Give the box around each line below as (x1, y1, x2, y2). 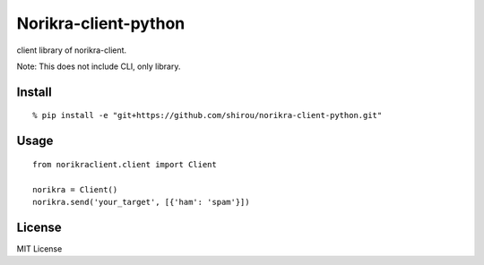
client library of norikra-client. (16, 45, 127, 56)
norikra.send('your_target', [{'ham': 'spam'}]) (32, 197, 250, 207)
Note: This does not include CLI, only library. (16, 61, 181, 72)
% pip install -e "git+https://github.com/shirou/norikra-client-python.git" (32, 110, 383, 121)
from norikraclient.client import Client (32, 159, 217, 169)
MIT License (16, 243, 63, 254)
